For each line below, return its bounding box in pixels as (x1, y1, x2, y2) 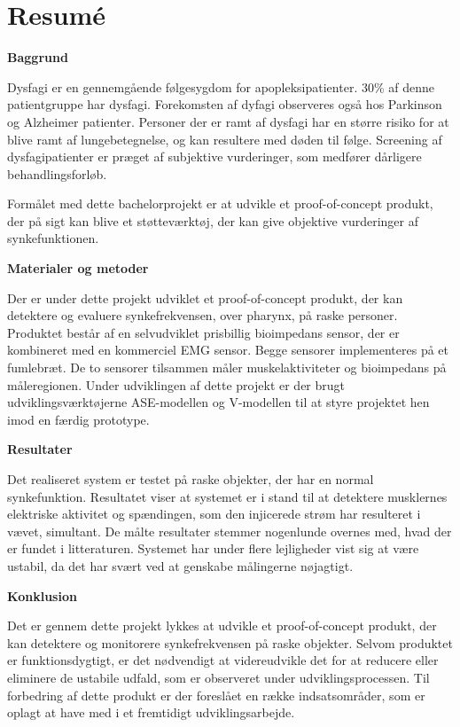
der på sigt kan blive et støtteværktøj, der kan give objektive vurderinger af (7, 211, 418, 230)
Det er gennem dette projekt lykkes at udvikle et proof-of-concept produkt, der (7, 616, 437, 635)
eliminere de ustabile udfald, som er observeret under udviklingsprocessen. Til (7, 668, 430, 686)
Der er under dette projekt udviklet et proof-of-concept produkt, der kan (7, 288, 403, 307)
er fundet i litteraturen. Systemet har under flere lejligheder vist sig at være (7, 539, 419, 558)
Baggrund (7, 48, 68, 66)
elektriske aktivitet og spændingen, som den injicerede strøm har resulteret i (7, 504, 421, 523)
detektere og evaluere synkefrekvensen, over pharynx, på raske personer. (7, 306, 398, 324)
